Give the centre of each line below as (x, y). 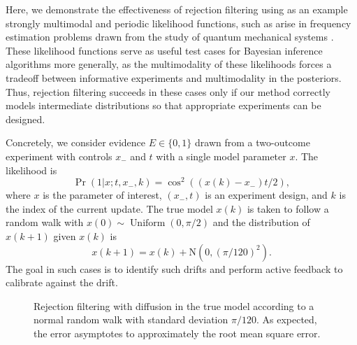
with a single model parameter (221, 156)
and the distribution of (261, 222)
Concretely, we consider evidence (76, 142)
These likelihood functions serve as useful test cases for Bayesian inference (164, 50)
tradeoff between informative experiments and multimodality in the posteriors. (174, 77)
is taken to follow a (288, 208)
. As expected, (286, 319)
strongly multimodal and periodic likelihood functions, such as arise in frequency (178, 23)
